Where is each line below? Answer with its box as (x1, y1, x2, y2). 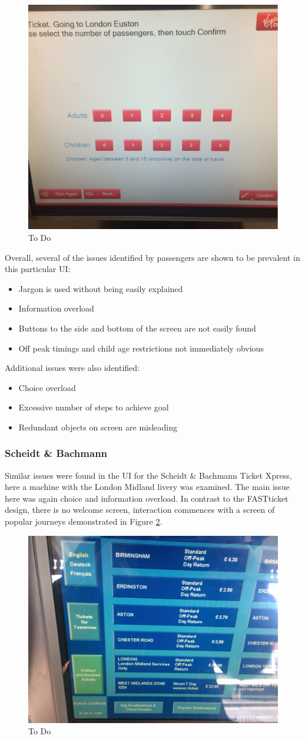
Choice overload (18, 381, 76, 393)
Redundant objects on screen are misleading (18, 420, 178, 433)
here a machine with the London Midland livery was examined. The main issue (5, 480, 290, 493)
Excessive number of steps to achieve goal (18, 401, 169, 413)
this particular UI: (5, 263, 71, 275)
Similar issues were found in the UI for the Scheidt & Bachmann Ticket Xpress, (5, 469, 292, 481)
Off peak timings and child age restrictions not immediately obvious (18, 342, 264, 354)
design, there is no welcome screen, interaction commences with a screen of (5, 503, 275, 516)
